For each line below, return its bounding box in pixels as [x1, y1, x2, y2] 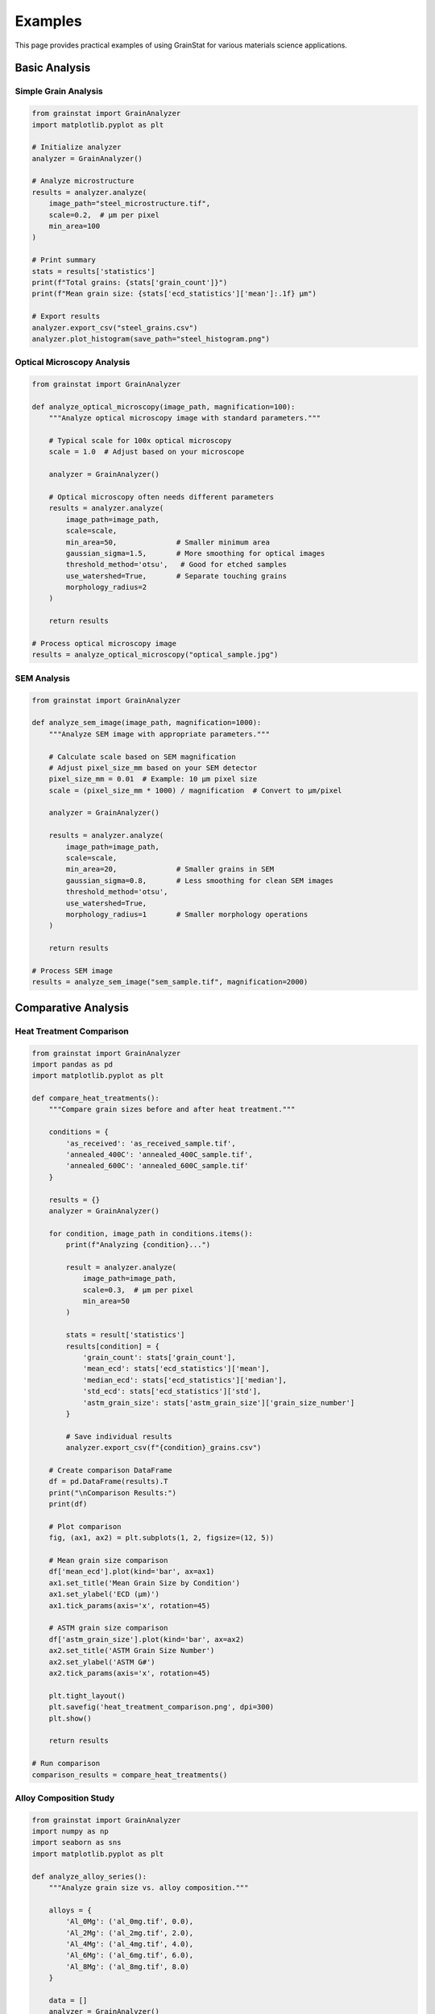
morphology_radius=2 [65, 582, 147, 592]
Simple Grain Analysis [14, 85, 104, 97]
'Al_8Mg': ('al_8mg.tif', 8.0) [65, 1962, 189, 1971]
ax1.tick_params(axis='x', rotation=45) [48, 1601, 211, 1610]
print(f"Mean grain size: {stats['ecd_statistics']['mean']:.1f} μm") [31, 289, 317, 298]
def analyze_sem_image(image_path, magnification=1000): [31, 718, 262, 727]
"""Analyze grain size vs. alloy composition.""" [48, 1883, 249, 1892]
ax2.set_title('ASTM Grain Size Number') [48, 1646, 215, 1656]
